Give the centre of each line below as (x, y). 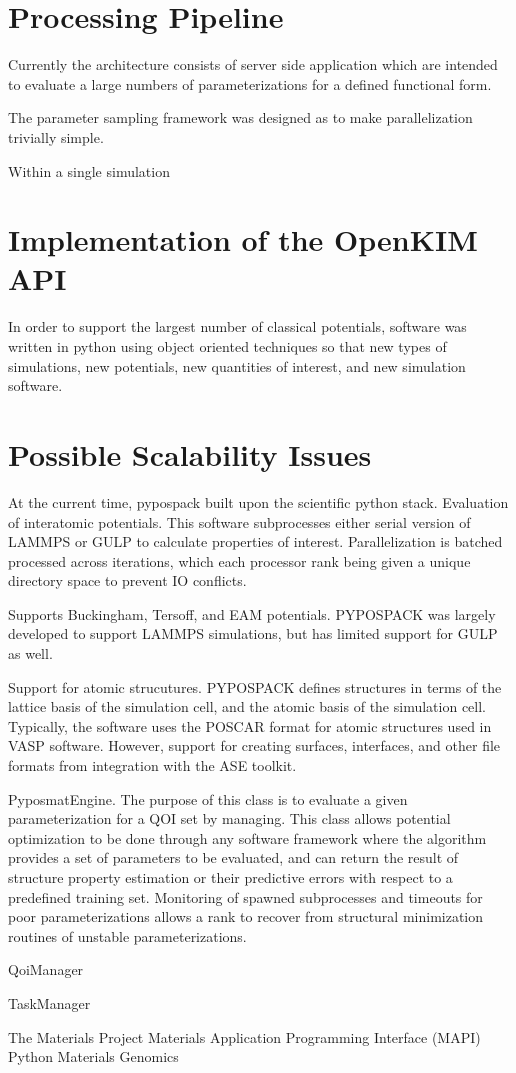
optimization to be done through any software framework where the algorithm (247, 837)
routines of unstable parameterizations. (127, 935)
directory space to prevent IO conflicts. (127, 580)
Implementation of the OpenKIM (243, 239)
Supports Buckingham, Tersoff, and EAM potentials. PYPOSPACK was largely (252, 613)
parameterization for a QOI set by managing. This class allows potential (229, 818)
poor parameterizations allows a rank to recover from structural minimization (246, 916)
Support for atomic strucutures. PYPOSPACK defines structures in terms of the (255, 686)
